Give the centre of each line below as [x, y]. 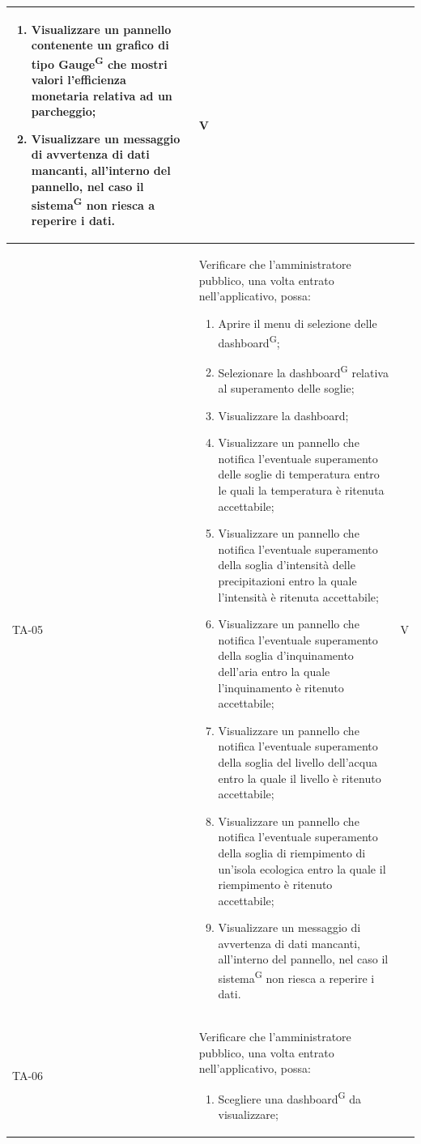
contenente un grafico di [100, 45]
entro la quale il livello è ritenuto [300, 778]
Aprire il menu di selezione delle [298, 323]
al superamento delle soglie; [286, 388]
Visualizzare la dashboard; [283, 415]
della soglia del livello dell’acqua [298, 761]
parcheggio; [64, 111]
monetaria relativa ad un [102, 95]
